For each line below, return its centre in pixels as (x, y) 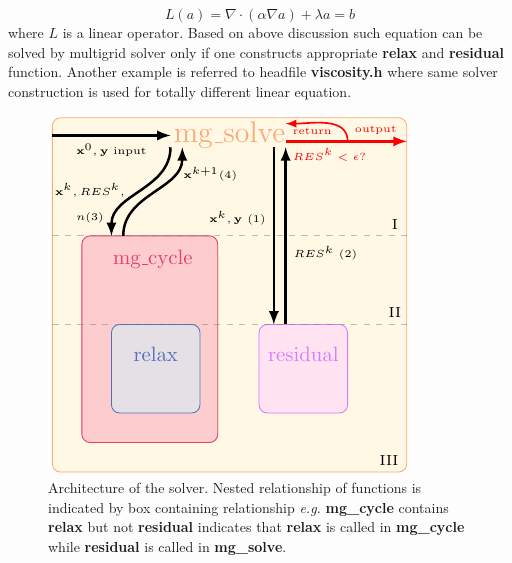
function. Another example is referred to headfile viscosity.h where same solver (253, 71)
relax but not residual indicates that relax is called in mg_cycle (256, 526)
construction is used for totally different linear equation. (180, 90)
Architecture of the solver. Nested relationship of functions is (235, 486)
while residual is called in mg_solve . (167, 545)
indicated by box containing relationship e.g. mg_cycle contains (248, 506)
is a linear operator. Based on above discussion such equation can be (272, 32)
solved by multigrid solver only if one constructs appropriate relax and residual (256, 51)
